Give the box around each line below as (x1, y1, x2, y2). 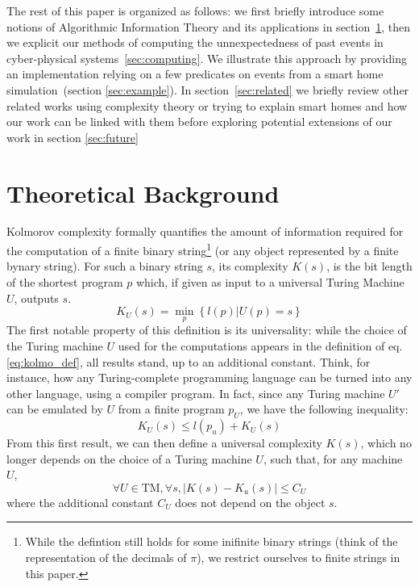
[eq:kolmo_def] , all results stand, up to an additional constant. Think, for (6, 353, 371, 370)
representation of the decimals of (25, 549, 187, 566)
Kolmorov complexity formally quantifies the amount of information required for (6, 223, 404, 240)
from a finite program (118, 400, 225, 417)
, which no (360, 434, 412, 451)
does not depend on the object (175, 493, 326, 510)
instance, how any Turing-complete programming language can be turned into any (6, 369, 413, 386)
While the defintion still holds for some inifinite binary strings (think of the (25, 533, 398, 550)
